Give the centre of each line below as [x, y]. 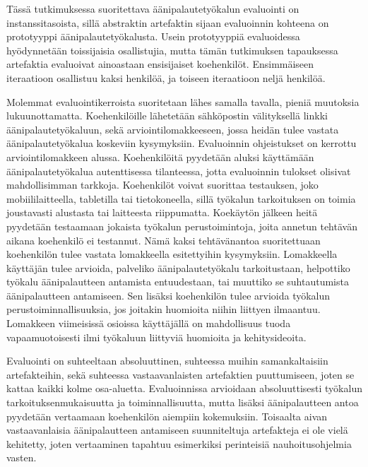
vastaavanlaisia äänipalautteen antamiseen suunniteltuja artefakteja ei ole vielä [177, 430]
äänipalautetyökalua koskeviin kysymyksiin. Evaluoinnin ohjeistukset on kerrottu [182, 143]
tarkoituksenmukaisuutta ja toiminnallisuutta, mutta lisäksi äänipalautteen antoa [183, 402]
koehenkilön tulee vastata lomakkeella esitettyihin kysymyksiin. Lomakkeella [172, 254]
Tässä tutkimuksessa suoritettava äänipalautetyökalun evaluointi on [153, 8]
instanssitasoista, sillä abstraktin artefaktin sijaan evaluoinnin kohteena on [168, 22]
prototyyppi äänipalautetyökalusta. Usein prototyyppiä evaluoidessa [153, 36]
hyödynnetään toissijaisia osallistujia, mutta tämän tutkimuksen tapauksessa [172, 50]
